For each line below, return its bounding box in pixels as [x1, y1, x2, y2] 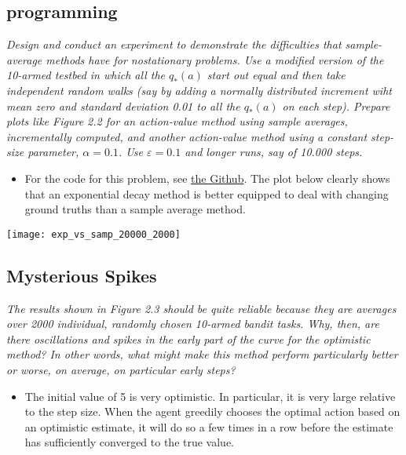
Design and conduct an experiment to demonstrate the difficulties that [6, 36, 342, 53]
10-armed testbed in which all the [6, 67, 165, 83]
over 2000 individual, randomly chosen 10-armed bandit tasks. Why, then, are [6, 315, 379, 332]
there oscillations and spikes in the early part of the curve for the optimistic [6, 330, 371, 347]
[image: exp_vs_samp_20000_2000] [6, 228, 181, 240]
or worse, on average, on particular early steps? [6, 361, 236, 377]
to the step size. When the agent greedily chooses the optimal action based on [24, 403, 401, 420]
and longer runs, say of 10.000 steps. [185, 144, 363, 160]
